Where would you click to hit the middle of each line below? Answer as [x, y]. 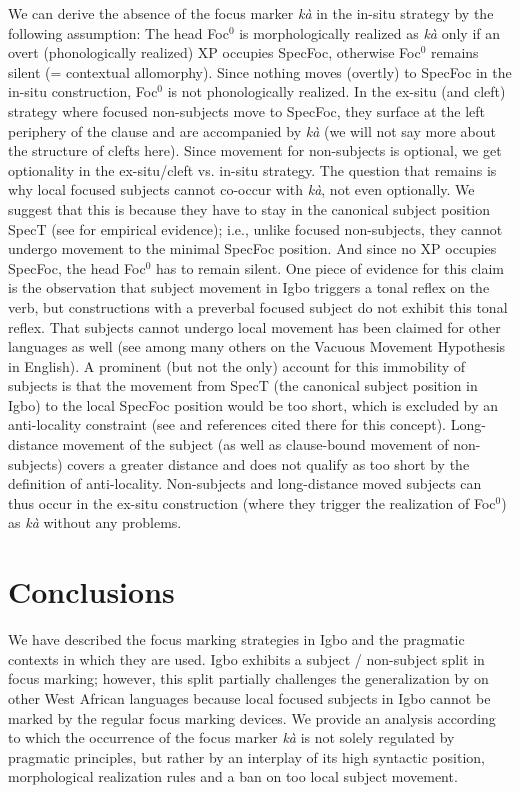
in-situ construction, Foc [83, 91]
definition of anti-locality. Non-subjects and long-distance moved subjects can [245, 483]
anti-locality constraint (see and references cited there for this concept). [227, 424]
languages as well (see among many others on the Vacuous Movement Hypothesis [257, 346]
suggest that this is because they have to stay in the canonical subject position [249, 208]
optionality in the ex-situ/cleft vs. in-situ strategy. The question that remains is [252, 169]
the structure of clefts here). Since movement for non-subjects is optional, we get [255, 150]
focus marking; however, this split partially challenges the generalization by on [248, 678]
